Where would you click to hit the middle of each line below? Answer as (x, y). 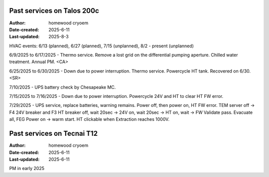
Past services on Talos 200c (54, 11)
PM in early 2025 (27, 169)
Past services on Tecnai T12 (54, 133)
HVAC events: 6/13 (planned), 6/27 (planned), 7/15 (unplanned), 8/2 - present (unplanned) (102, 46)
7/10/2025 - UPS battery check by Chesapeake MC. (63, 87)
